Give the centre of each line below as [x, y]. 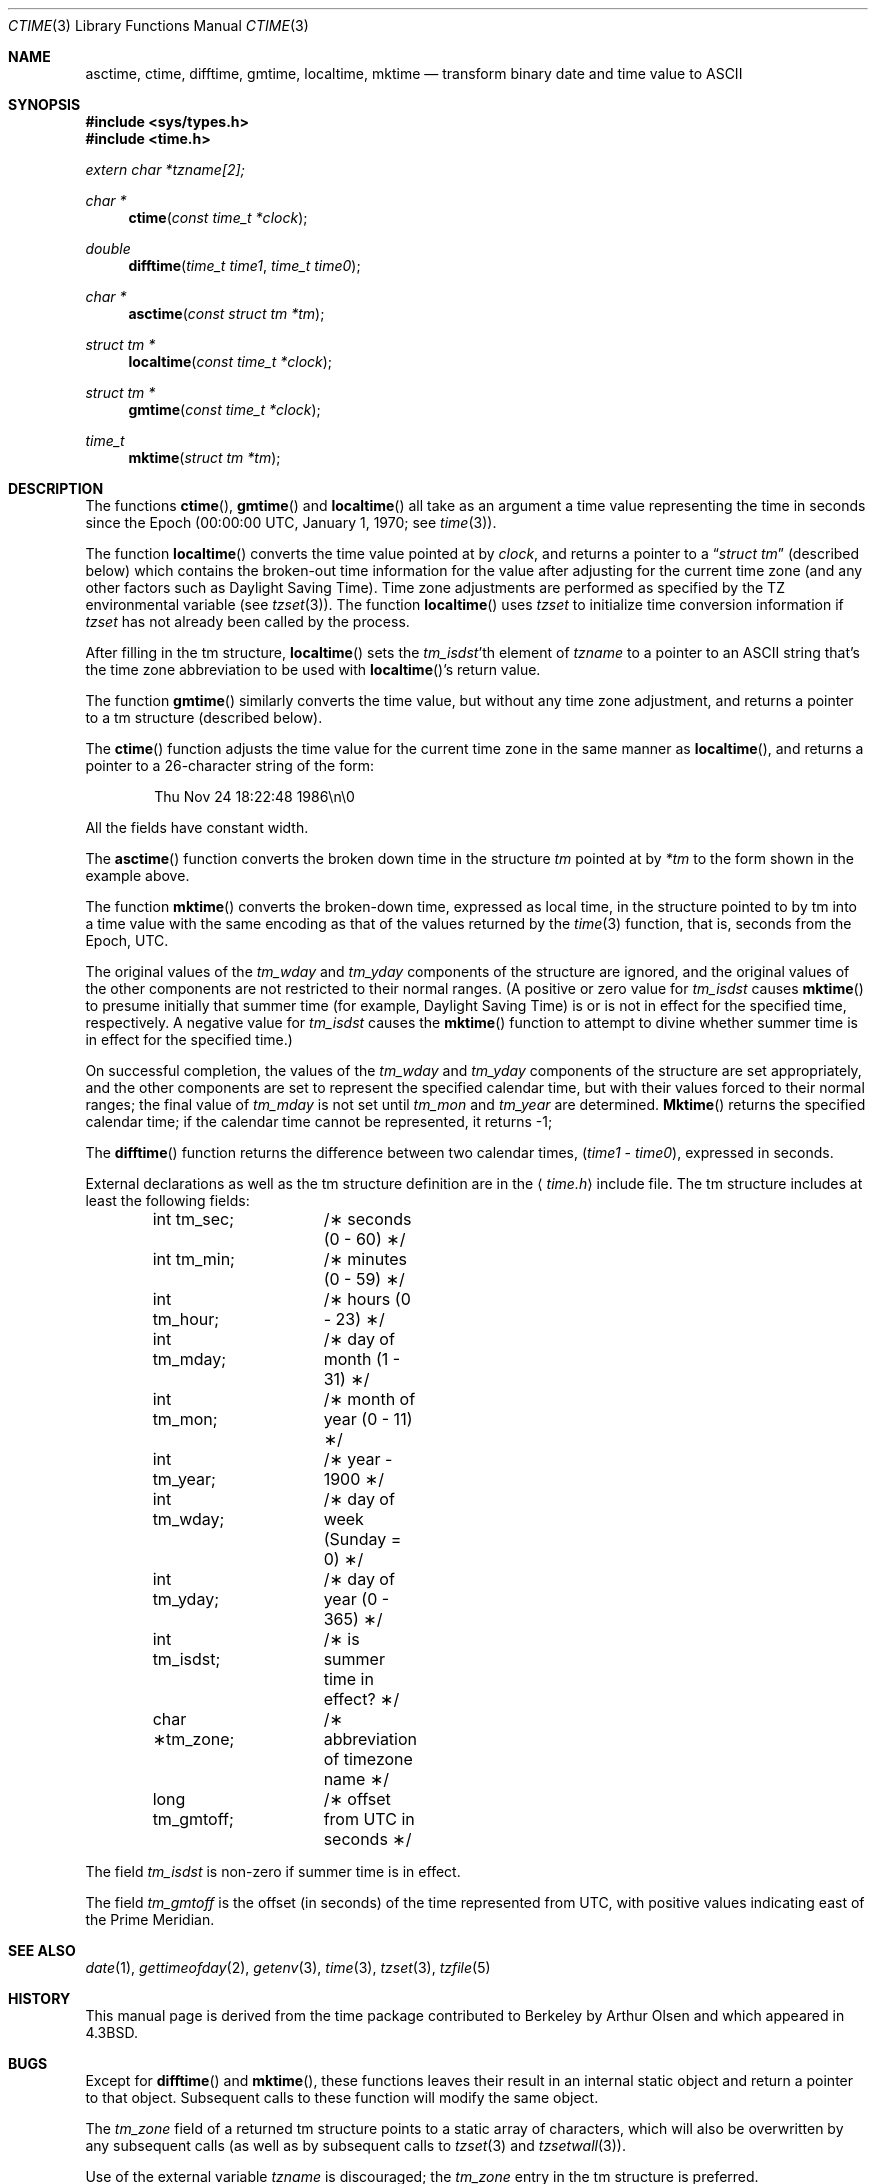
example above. [137, 875]
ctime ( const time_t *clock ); [218, 217]
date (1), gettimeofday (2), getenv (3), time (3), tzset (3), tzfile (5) [288, 1967]
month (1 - [362, 1359]
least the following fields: [167, 1200]
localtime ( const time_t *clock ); [230, 361]
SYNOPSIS [44, 104]
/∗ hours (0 [367, 1299]
